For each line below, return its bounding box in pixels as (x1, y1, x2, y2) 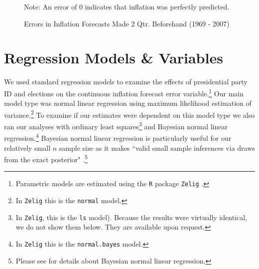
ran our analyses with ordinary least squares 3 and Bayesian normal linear (4, 120, 228, 131)
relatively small (4, 142, 51, 153)
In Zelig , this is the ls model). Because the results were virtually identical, (15, 212, 247, 222)
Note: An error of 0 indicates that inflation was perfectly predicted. (24, 1, 230, 11)
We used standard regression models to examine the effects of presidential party (4, 76, 248, 87)
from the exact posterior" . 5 (4, 153, 88, 164)
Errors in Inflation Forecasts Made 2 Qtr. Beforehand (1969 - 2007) (24, 18, 230, 28)
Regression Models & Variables (4, 47, 223, 68)
